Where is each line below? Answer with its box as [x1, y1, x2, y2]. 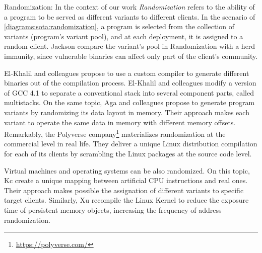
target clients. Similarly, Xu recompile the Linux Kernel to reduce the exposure [4, 195, 249, 205]
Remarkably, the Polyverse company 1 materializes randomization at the [4, 127, 226, 139]
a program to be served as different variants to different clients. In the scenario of [4, 11, 255, 22]
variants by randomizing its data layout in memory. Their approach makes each [4, 107, 249, 117]
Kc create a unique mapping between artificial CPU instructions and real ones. [4, 175, 248, 186]
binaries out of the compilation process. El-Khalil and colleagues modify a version [4, 77, 256, 88]
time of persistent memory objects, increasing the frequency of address [4, 204, 222, 215]
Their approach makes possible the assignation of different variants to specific [4, 185, 244, 195]
